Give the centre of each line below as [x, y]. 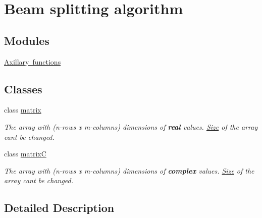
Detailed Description [59, 208]
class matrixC [25, 154]
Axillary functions [33, 61]
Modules [27, 40]
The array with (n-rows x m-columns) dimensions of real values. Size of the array [131, 126]
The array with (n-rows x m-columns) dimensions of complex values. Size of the [129, 170]
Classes [23, 89]
